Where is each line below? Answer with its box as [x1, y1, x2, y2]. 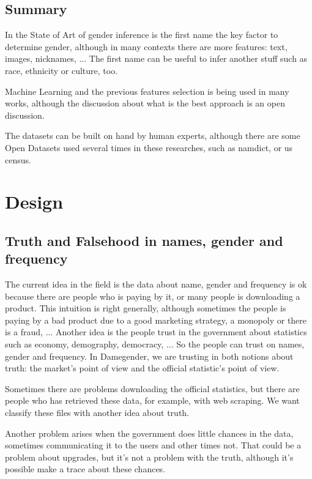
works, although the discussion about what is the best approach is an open [5, 97, 285, 110]
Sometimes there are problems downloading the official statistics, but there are [5, 382, 300, 395]
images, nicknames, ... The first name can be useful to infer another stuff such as [5, 52, 308, 65]
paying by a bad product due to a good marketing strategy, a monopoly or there [5, 313, 307, 326]
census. [5, 153, 31, 166]
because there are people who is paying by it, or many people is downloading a [5, 289, 300, 302]
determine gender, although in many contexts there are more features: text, [5, 40, 288, 53]
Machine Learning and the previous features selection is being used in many [5, 84, 289, 97]
